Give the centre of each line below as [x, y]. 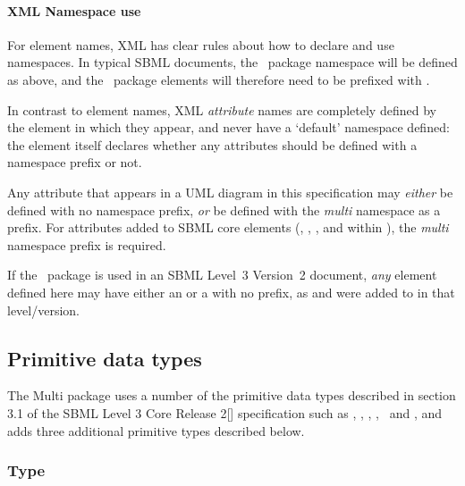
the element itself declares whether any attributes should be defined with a [212, 144]
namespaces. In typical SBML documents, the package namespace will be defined [232, 62]
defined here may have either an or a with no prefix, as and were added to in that [231, 292]
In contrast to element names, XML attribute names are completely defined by [222, 109]
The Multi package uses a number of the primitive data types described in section [232, 395]
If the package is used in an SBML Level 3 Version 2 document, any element [222, 275]
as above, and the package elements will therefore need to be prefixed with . [219, 79]
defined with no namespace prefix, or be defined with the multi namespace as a [224, 209]
